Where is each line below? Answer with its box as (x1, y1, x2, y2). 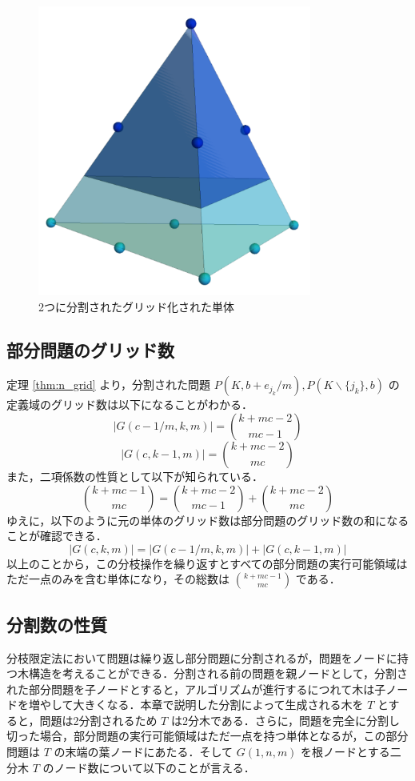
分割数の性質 (6, 611, 107, 636)
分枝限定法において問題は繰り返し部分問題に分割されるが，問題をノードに (6, 649, 397, 666)
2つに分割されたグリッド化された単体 (38, 298, 234, 314)
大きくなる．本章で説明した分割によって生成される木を (73, 696, 364, 713)
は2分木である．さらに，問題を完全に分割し (170, 711, 401, 728)
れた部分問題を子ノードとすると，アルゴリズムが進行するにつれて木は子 (6, 680, 386, 697)
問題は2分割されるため (39, 711, 158, 728)
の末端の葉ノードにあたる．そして (54, 743, 233, 760)
